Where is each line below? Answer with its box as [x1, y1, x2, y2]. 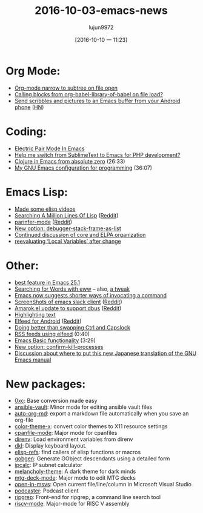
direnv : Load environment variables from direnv [14, 435, 133, 443]
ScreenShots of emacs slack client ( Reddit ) [14, 298, 122, 305]
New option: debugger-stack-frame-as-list [14, 225, 122, 232]
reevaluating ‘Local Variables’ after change [14, 237, 122, 245]
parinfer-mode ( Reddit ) [14, 218, 73, 225]
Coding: [5, 125, 47, 138]
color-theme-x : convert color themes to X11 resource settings [14, 423, 168, 430]
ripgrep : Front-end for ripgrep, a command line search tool [14, 494, 161, 501]
